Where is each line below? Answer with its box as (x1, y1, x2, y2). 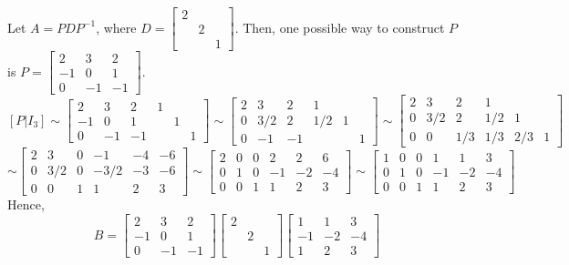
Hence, (7, 195, 45, 214)
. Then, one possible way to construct (234, 17, 445, 36)
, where (96, 17, 137, 36)
